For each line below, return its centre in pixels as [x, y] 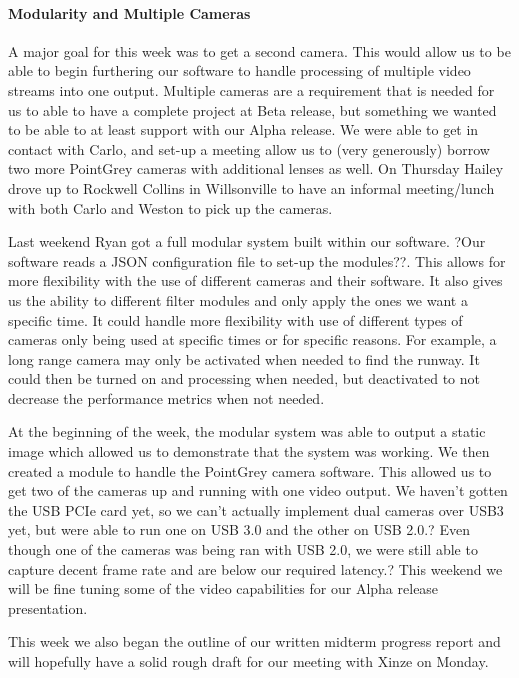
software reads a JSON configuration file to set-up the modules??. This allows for [257, 260]
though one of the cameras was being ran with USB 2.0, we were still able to [243, 549]
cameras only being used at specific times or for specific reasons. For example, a [252, 339]
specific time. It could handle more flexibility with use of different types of [235, 319]
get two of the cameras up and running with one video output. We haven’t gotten [258, 490]
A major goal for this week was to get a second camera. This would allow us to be [259, 50]
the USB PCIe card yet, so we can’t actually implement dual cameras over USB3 [256, 509]
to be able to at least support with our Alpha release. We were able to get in [243, 129]
